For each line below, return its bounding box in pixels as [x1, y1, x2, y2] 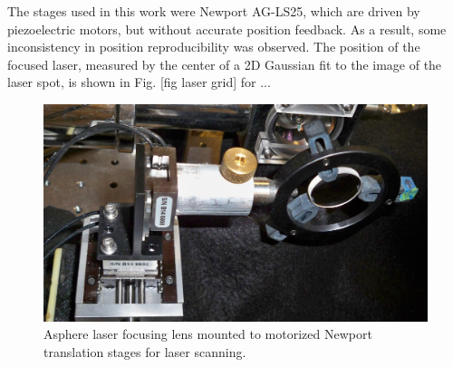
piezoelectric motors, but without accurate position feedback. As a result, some [7, 19, 447, 38]
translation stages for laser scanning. [43, 342, 246, 361]
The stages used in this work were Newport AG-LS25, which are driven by [7, 2, 420, 20]
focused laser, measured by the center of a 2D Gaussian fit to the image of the [7, 54, 442, 73]
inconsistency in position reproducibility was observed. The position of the [7, 37, 420, 56]
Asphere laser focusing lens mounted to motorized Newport [43, 324, 372, 343]
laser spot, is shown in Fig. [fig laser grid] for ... [7, 72, 271, 92]
